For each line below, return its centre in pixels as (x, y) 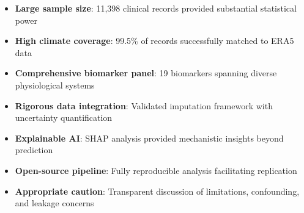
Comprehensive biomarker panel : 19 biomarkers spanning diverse (146, 73)
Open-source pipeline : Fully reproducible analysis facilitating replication (156, 170)
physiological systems (55, 85)
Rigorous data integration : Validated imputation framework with (144, 105)
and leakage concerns (54, 203)
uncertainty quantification (64, 117)
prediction (34, 150)
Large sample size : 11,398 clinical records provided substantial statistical (156, 8)
